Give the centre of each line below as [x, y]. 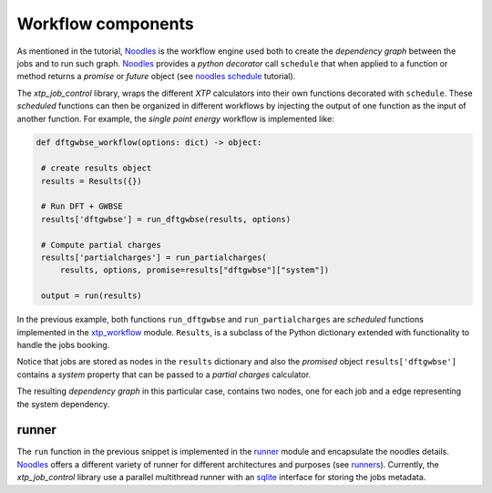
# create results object [97, 168]
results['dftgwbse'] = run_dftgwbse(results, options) [166, 219]
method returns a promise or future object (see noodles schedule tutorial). [156, 77]
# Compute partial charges [101, 245]
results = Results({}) [92, 181]
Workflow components [106, 24]
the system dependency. [63, 404]
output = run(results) [92, 296]
